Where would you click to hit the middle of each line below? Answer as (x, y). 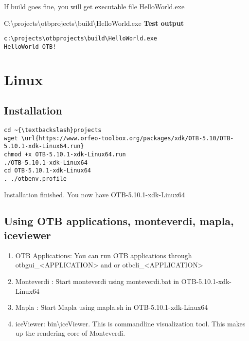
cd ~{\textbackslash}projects (53, 130)
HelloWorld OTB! (30, 47)
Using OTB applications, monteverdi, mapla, (119, 220)
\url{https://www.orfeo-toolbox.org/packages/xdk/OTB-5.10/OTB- (127, 138)
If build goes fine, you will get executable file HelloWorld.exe (94, 6)
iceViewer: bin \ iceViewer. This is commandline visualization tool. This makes (130, 323)
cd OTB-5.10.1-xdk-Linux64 (47, 171)
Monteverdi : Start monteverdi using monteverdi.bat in (97, 281)
